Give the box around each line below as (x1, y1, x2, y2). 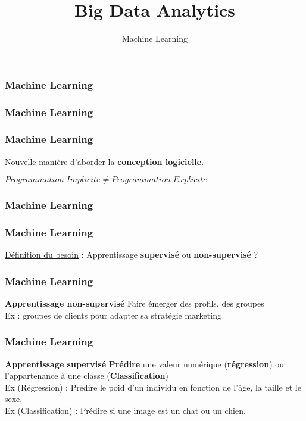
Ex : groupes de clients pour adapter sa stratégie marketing (5, 308, 221, 321)
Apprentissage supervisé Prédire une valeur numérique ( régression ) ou (5, 357, 285, 370)
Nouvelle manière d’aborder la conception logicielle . (5, 155, 204, 167)
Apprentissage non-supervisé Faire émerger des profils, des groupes (5, 297, 264, 310)
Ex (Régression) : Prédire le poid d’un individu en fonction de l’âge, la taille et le (5, 381, 301, 393)
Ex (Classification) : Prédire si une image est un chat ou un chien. (5, 404, 246, 416)
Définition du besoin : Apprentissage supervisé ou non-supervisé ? (5, 248, 258, 261)
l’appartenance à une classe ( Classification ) (5, 369, 168, 382)
